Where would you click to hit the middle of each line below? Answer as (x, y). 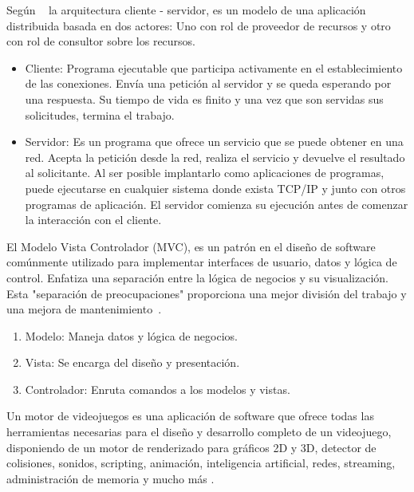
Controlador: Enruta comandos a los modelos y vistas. (158, 389)
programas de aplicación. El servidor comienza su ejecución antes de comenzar (217, 204)
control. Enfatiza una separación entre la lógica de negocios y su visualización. (197, 277)
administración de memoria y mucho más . (110, 478)
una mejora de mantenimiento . (84, 309)
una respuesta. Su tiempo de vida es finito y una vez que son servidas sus (204, 98)
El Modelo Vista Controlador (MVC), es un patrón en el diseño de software (191, 246)
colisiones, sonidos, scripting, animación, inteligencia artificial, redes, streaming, (201, 463)
